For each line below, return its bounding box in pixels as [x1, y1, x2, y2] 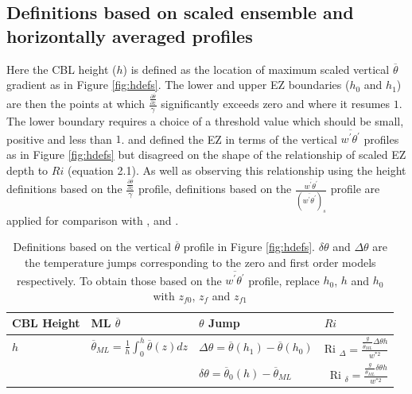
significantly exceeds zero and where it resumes [161, 95, 391, 112]
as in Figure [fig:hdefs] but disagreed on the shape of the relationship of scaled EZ [6, 145, 406, 162]
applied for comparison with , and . [6, 211, 179, 228]
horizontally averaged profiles [6, 23, 253, 48]
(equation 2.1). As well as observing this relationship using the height [67, 161, 406, 178]
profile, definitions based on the [138, 180, 292, 197]
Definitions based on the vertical [13, 238, 171, 255]
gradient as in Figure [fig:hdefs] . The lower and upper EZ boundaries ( [6, 76, 350, 93]
